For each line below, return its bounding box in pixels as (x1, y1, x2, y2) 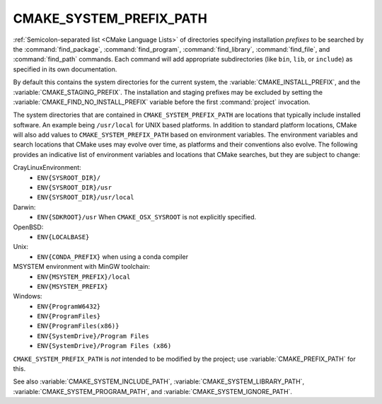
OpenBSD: (13, 223, 44, 231)
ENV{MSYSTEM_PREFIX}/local (37, 272, 131, 281)
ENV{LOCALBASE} (37, 233, 90, 241)
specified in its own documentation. (13, 64, 117, 74)
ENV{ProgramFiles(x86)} (37, 322, 120, 330)
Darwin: (13, 202, 36, 212)
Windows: (13, 292, 42, 301)
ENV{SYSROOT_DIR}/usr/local (37, 193, 134, 202)
